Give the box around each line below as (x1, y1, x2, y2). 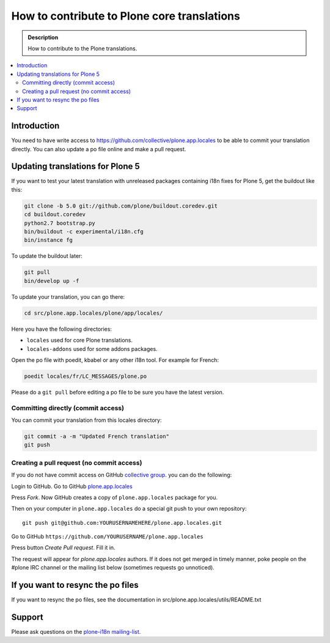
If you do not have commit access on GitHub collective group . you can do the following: (11, 472, 232, 479)
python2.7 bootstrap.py (24, 219, 96, 227)
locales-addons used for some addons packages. (26, 345, 158, 352)
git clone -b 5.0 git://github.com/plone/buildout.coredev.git (24, 202, 218, 209)
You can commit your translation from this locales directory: (11, 416, 162, 424)
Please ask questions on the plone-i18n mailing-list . (11, 628, 141, 636)
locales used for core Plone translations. (26, 337, 133, 344)
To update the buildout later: (11, 252, 82, 260)
